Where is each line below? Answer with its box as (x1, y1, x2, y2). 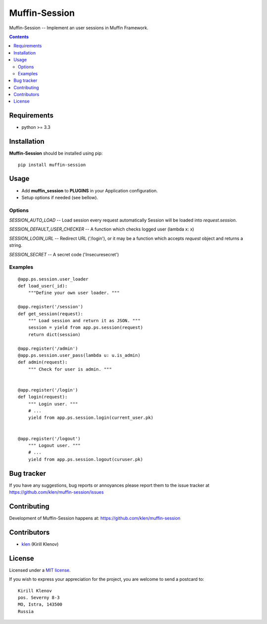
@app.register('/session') (18, 304, 84, 310)
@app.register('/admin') (18, 345, 78, 351)
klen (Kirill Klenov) (21, 541, 59, 547)
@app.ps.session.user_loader (18, 276, 89, 282)
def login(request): (18, 394, 68, 400)
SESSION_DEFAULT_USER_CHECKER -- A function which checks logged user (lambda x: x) (9, 226, 194, 232)
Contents (9, 34, 29, 40)
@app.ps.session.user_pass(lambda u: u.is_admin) (18, 352, 141, 358)
